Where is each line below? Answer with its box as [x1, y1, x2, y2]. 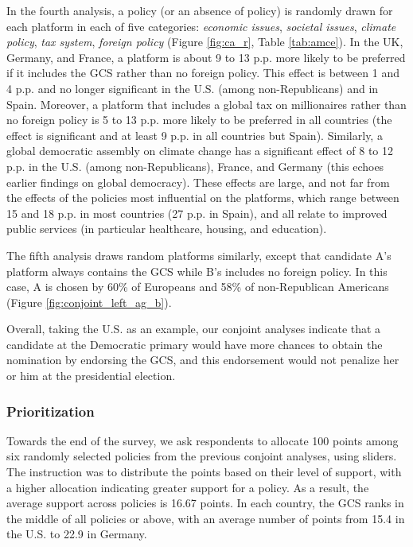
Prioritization [6, 401, 95, 421]
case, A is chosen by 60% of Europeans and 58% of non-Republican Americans [6, 278, 389, 295]
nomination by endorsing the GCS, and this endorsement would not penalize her [6, 351, 399, 368]
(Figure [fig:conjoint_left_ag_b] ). [6, 293, 172, 310]
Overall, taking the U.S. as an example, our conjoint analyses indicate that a [6, 320, 381, 337]
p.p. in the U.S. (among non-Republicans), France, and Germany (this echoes [6, 157, 384, 174]
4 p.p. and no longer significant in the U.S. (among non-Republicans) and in [6, 80, 379, 96]
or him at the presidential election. [6, 367, 176, 384]
